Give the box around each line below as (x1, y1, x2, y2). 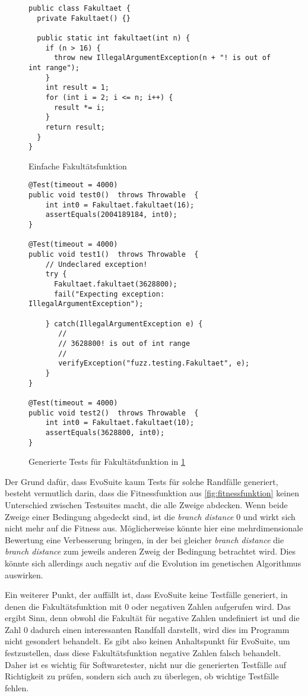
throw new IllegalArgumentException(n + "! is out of (53, 53, 271, 62)
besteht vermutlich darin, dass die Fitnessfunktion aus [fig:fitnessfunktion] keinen (5, 487, 300, 499)
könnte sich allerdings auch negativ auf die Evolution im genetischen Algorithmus (5, 556, 301, 569)
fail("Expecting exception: (53, 289, 165, 298)
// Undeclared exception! (45, 260, 148, 269)
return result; (45, 122, 105, 131)
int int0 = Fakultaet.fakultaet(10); (45, 418, 195, 427)
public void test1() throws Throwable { (28, 250, 199, 259)
